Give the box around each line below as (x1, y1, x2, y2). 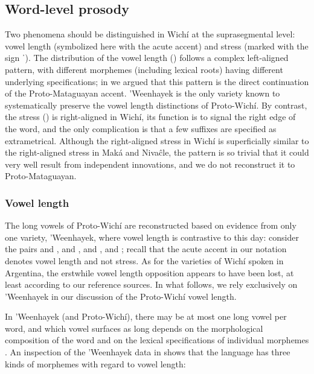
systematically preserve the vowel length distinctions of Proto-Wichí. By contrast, (5, 98, 307, 111)
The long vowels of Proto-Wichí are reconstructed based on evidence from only (5, 219, 296, 232)
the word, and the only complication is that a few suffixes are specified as (5, 122, 277, 135)
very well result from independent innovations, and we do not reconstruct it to (5, 157, 295, 170)
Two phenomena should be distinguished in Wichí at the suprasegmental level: (5, 28, 295, 40)
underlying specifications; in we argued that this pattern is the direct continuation (5, 75, 309, 87)
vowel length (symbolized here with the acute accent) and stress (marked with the (5, 39, 309, 52)
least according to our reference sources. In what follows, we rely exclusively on (5, 278, 298, 291)
